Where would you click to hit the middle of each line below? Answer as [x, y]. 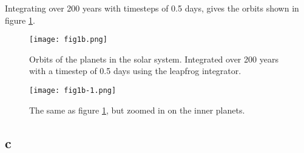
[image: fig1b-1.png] [73, 91]
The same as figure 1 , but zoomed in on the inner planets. [137, 110]
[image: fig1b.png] [68, 40]
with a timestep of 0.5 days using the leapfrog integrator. [135, 71]
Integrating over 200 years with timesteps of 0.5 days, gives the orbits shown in [152, 8]
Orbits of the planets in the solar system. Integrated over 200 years [154, 59]
